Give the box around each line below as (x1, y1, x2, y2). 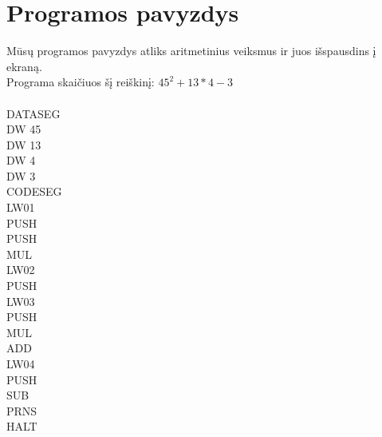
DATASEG (6, 105, 61, 121)
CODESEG (6, 183, 62, 200)
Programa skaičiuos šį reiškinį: (6, 73, 155, 90)
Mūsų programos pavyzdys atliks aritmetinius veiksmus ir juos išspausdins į (6, 42, 376, 59)
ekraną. (6, 58, 42, 74)
